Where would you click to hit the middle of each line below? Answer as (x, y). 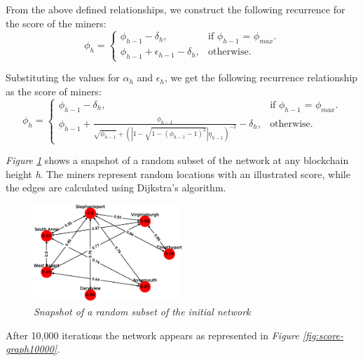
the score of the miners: (56, 23)
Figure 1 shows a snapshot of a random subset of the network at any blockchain (177, 160)
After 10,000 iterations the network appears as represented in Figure (152, 335)
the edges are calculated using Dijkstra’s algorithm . (116, 188)
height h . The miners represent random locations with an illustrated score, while (178, 173)
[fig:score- (323, 335)
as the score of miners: (54, 91)
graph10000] (32, 349)
